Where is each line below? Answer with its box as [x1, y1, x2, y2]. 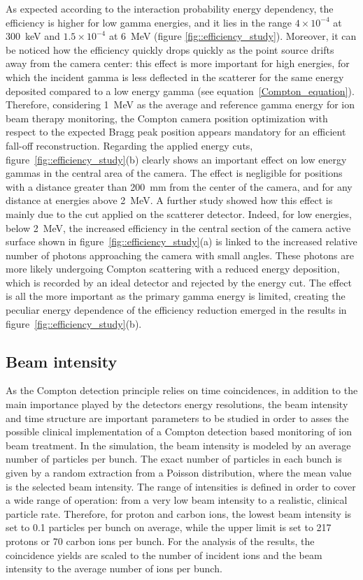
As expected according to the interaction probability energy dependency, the [6, 1, 334, 15]
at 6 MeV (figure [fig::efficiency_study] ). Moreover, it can [108, 29, 357, 43]
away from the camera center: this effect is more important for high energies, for [6, 56, 350, 71]
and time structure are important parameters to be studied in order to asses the [6, 410, 349, 425]
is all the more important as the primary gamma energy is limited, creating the [6, 289, 346, 303]
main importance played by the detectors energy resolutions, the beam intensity [6, 397, 348, 412]
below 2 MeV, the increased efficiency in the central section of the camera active [6, 220, 351, 235]
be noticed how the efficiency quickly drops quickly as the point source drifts [6, 42, 334, 57]
